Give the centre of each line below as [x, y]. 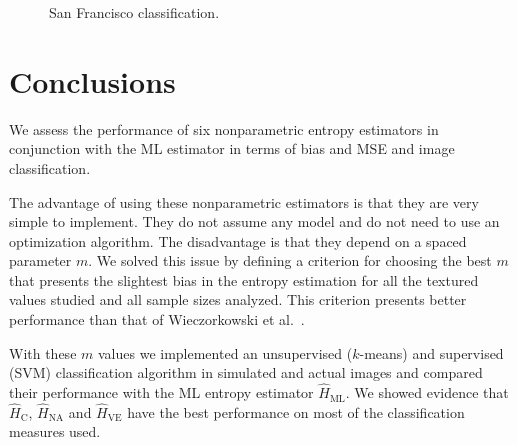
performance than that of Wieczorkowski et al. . [157, 319]
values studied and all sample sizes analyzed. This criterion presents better [238, 299]
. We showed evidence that [427, 392]
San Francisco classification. [134, 12]
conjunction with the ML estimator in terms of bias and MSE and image [232, 148]
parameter [40, 260]
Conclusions [92, 80]
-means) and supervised [431, 352]
